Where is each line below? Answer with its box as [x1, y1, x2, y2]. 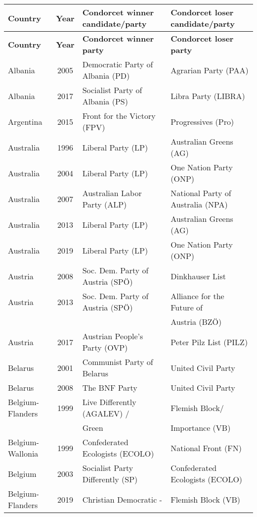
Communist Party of [82, 356, 153, 367]
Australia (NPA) [171, 199, 228, 210]
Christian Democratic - [82, 493, 162, 505]
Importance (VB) [171, 422, 231, 433]
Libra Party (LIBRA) [171, 90, 245, 102]
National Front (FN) [171, 442, 242, 454]
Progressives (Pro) [171, 115, 234, 127]
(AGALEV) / [82, 408, 129, 419]
